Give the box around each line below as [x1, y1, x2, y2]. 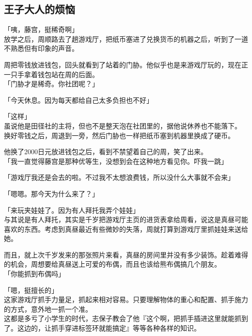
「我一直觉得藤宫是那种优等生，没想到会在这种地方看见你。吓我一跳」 [4, 156, 228, 166]
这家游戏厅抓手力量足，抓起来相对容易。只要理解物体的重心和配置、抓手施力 [4, 294, 248, 304]
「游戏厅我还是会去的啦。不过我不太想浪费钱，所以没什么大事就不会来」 [4, 172, 235, 182]
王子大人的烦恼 [4, 1, 75, 16]
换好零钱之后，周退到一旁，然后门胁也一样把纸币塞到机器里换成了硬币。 [4, 130, 235, 140]
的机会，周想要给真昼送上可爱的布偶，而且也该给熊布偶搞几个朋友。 [4, 259, 221, 269]
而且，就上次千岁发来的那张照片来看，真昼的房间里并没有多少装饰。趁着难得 [4, 249, 248, 259]
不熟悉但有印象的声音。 [4, 43, 79, 53]
